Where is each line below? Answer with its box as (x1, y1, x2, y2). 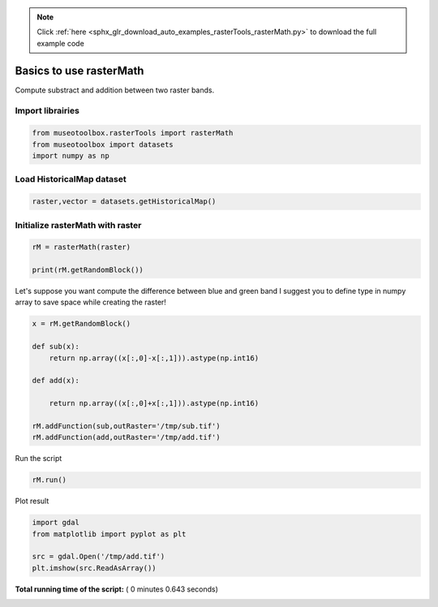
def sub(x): (32, 342, 80, 351)
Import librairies (15, 105, 80, 117)
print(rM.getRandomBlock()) (32, 265, 144, 275)
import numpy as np (32, 151, 109, 161)
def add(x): (32, 376, 80, 385)
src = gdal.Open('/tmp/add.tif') (32, 552, 165, 562)
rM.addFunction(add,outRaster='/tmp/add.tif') (32, 433, 221, 442)
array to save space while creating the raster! (15, 297, 166, 308)
